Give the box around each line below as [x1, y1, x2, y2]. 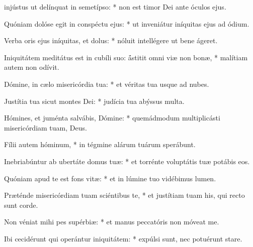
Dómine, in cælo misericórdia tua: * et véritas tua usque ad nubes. [4, 78, 209, 89]
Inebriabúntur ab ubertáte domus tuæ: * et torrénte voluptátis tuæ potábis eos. [4, 156, 250, 166]
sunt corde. [4, 199, 38, 210]
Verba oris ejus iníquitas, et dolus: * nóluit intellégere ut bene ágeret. [4, 35, 218, 46]
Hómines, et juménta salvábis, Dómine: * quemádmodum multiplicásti [4, 112, 220, 123]
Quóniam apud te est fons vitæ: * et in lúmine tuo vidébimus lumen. [4, 173, 216, 183]
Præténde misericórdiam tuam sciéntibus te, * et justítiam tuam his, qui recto [4, 190, 245, 200]
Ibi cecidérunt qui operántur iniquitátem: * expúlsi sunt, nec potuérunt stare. [4, 233, 242, 243]
